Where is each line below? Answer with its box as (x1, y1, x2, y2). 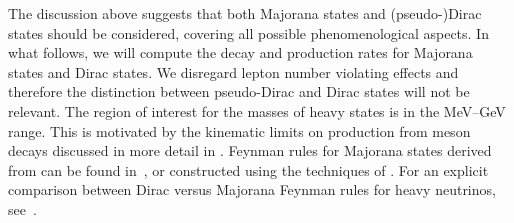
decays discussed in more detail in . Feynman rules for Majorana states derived (8, 140, 492, 161)
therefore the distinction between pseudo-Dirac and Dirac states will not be (8, 81, 470, 102)
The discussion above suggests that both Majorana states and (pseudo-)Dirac (8, 3, 482, 23)
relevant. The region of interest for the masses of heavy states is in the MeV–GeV (8, 100, 506, 121)
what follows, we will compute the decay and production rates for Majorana (8, 42, 473, 63)
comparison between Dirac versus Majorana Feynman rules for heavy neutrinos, (8, 179, 496, 200)
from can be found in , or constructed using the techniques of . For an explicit (8, 159, 489, 180)
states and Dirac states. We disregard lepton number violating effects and (8, 61, 459, 82)
